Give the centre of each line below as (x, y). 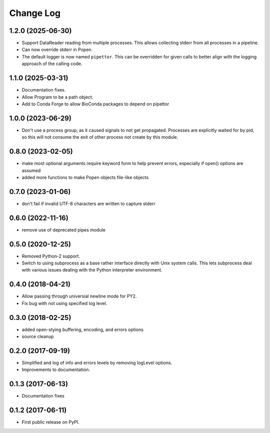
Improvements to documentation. (56, 369)
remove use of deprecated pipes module (64, 229)
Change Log (35, 13)
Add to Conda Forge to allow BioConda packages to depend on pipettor (95, 104)
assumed (31, 170)
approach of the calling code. (52, 64)
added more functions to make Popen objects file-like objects (85, 177)
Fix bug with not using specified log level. (64, 303)
